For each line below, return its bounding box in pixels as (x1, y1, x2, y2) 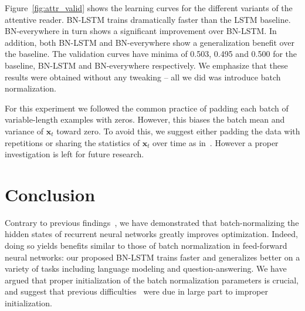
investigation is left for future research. (5, 148, 144, 160)
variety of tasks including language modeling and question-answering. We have (5, 262, 287, 275)
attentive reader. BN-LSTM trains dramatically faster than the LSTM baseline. (5, 13, 291, 25)
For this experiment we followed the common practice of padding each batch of (5, 102, 289, 114)
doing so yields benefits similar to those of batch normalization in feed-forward (5, 239, 287, 252)
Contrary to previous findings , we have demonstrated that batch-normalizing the (5, 216, 299, 228)
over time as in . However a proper (152, 136, 279, 148)
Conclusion (5, 182, 96, 206)
